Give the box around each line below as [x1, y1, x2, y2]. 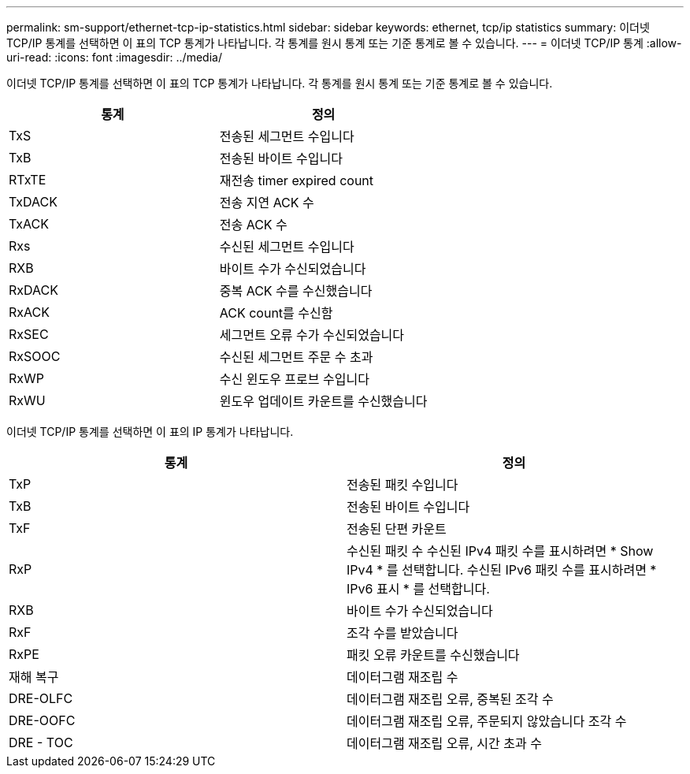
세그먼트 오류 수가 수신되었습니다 [219, 327, 405, 343]
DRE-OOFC [9, 713, 76, 728]
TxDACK [9, 194, 57, 210]
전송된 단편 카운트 [347, 521, 447, 537]
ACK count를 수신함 [219, 305, 333, 321]
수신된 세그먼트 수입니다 [219, 239, 354, 255]
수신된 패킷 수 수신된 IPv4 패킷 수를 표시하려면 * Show [347, 543, 654, 559]
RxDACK [9, 282, 58, 298]
